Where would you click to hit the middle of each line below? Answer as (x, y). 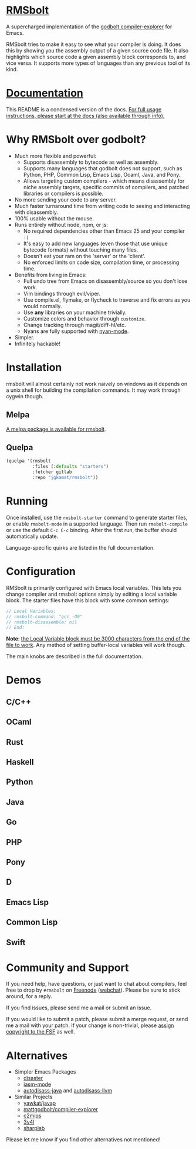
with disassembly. (36, 212)
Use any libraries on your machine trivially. (75, 312)
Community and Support (67, 968)
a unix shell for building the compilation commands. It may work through (93, 390)
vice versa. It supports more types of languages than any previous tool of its (98, 63)
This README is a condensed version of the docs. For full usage (84, 109)
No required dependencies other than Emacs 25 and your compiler (104, 231)
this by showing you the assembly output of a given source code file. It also (97, 50)
